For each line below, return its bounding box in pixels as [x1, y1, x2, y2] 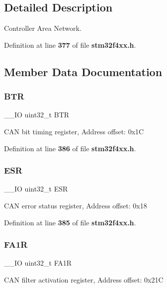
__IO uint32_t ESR [4, 184, 68, 194]
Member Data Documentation [4, 64, 163, 79]
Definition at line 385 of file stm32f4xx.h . [4, 217, 136, 227]
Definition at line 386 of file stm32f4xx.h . [4, 143, 136, 153]
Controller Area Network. [4, 23, 82, 33]
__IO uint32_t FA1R [4, 258, 72, 268]
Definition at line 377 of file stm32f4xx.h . [4, 39, 136, 50]
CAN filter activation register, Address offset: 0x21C [4, 274, 164, 285]
